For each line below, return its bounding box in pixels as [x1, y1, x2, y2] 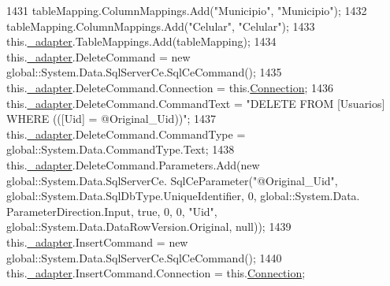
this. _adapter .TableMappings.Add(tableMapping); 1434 [6, 33, 277, 50]
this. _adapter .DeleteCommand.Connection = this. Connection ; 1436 [6, 79, 333, 95]
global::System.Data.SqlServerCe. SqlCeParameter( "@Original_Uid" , [6, 172, 338, 188]
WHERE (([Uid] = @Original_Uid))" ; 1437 [6, 110, 217, 127]
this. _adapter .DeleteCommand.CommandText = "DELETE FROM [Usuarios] [6, 95, 385, 111]
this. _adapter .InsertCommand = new [6, 233, 188, 250]
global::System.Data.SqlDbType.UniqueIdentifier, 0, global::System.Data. [6, 188, 360, 204]
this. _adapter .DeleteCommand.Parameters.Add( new [6, 156, 260, 173]
